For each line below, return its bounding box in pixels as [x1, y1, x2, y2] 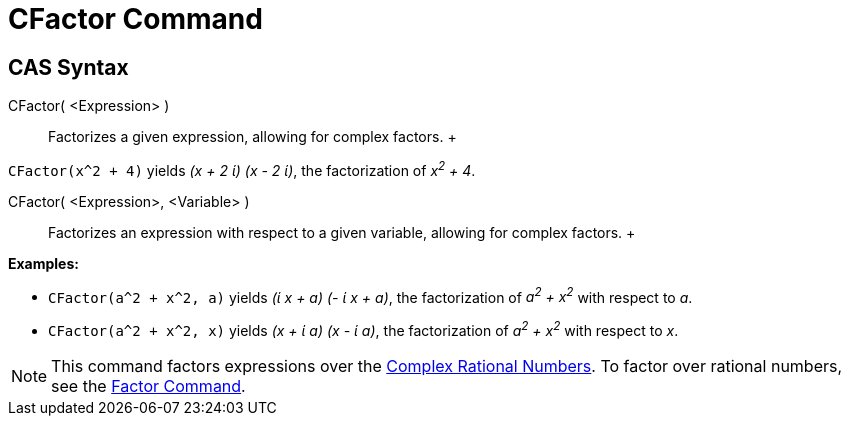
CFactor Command [8, 2, 263, 36]
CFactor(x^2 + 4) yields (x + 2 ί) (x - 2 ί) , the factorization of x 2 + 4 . [8, 159, 476, 179]
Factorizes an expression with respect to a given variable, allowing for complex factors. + [48, 223, 636, 241]
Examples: [8, 254, 79, 272]
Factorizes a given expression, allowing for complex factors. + [48, 128, 457, 146]
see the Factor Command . [51, 376, 246, 397]
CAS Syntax [8, 54, 129, 80]
